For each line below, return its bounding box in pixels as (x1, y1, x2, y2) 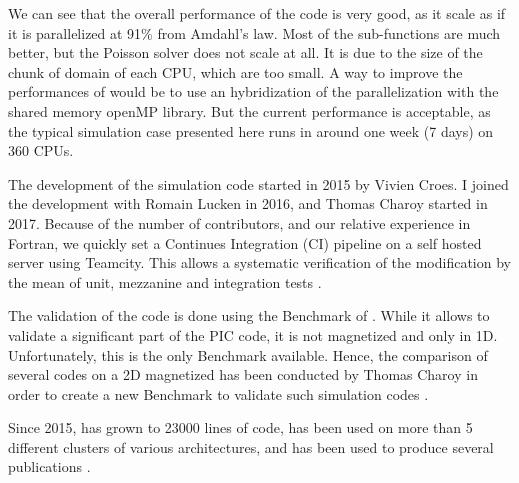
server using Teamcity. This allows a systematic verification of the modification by (8, 252, 511, 273)
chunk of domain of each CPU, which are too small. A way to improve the (8, 61, 463, 82)
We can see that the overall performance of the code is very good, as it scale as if (8, 3, 506, 23)
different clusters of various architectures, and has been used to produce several (8, 436, 494, 457)
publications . (8, 456, 91, 477)
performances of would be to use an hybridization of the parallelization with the (8, 81, 499, 102)
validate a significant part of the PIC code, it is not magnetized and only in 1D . (8, 324, 498, 345)
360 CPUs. (8, 140, 74, 161)
